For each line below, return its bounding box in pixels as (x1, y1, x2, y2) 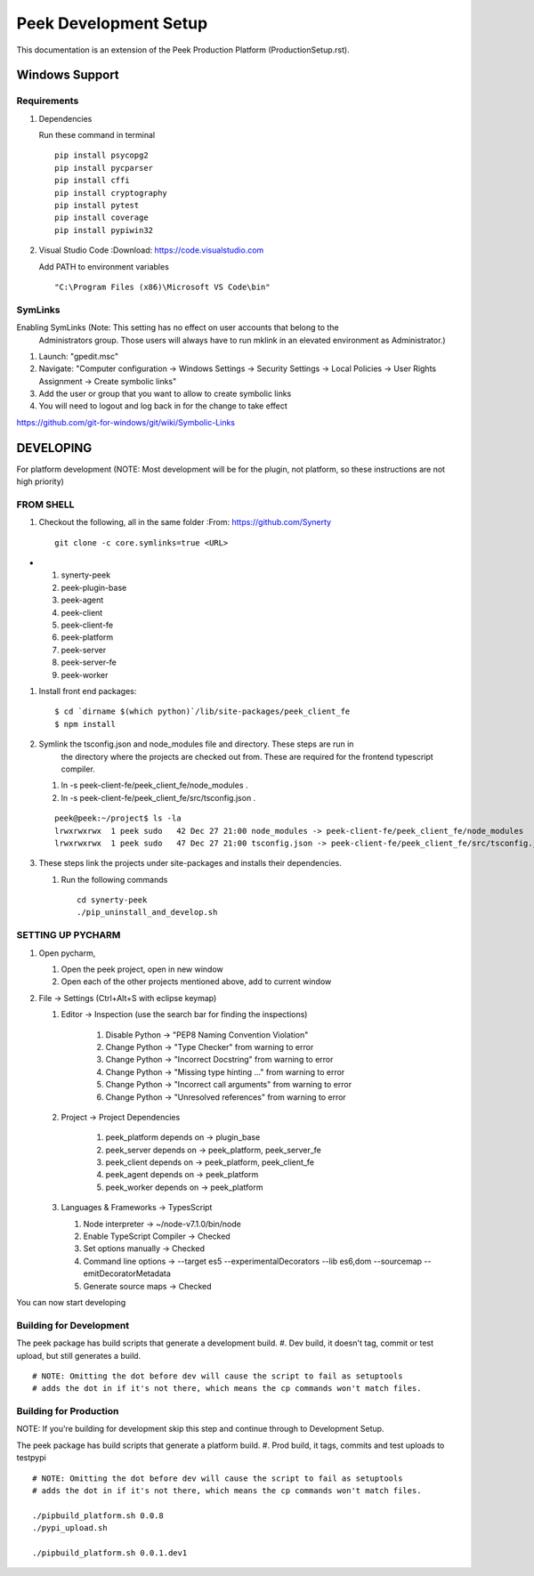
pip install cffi (54, 175, 130, 186)
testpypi (16, 1452, 46, 1463)
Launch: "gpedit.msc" (38, 351, 119, 361)
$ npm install (54, 719, 116, 729)
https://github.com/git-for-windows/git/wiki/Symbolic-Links (16, 416, 236, 427)
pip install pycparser (54, 163, 154, 173)
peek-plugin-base (61, 582, 127, 593)
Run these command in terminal (38, 130, 156, 141)
